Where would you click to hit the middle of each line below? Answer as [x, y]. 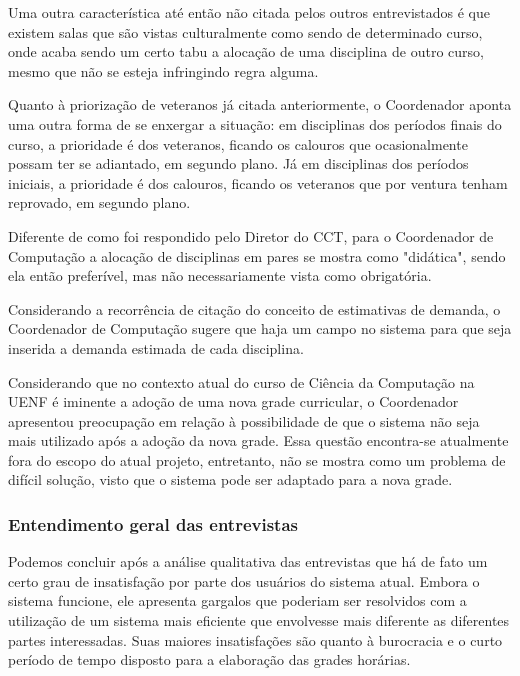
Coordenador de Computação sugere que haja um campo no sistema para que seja [260, 328]
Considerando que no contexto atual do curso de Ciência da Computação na [241, 381]
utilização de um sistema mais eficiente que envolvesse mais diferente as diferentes [259, 620]
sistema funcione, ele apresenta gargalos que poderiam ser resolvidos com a [237, 600]
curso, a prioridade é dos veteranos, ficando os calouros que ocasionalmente [238, 143]
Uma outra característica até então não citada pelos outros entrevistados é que [249, 12]
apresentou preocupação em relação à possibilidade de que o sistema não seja [244, 420]
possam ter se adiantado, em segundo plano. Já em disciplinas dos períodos [238, 163]
